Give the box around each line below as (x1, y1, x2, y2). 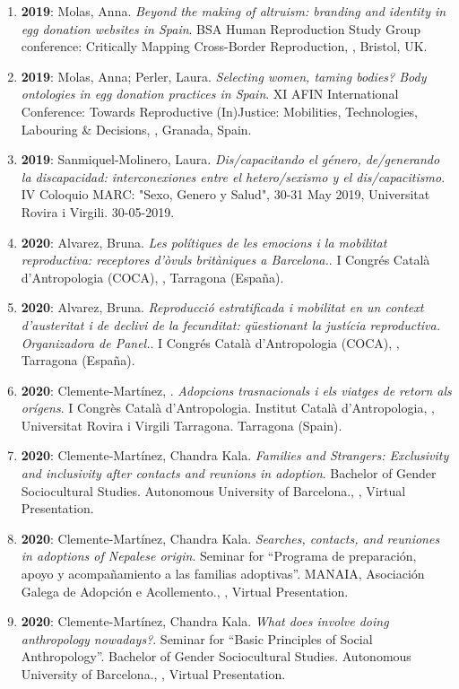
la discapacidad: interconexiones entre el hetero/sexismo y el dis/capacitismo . (21, 167, 446, 186)
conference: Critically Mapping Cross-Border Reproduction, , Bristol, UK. (21, 37, 428, 56)
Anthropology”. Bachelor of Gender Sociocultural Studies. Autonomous (21, 647, 411, 666)
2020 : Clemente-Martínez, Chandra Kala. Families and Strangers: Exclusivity (21, 446, 449, 465)
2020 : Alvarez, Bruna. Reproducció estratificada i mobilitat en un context (21, 298, 424, 317)
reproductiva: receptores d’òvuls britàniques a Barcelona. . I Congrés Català (21, 250, 430, 269)
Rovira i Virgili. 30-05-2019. (21, 202, 175, 221)
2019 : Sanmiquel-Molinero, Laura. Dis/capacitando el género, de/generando (21, 150, 440, 169)
